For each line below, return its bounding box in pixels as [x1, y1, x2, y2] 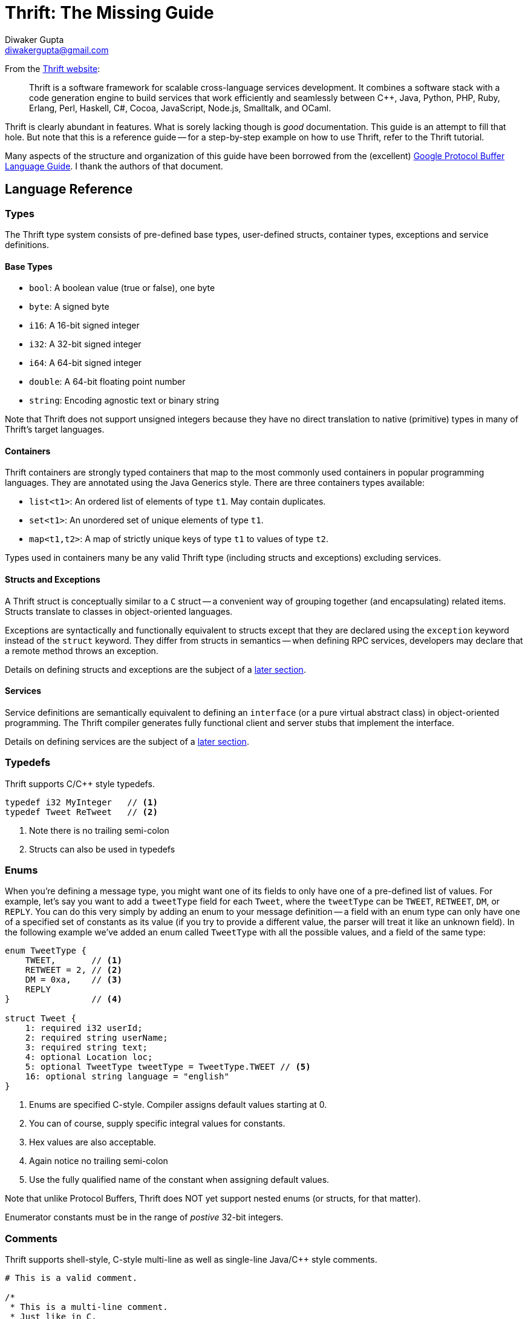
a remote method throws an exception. [5, 645, 158, 656]
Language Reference [5, 182, 133, 197]
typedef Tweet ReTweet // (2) [5, 807, 158, 817]
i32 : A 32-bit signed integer [29, 339, 142, 350]
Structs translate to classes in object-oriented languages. [5, 606, 233, 617]
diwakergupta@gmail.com [5, 44, 109, 55]
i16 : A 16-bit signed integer [29, 320, 140, 331]
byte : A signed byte [29, 301, 109, 312]
